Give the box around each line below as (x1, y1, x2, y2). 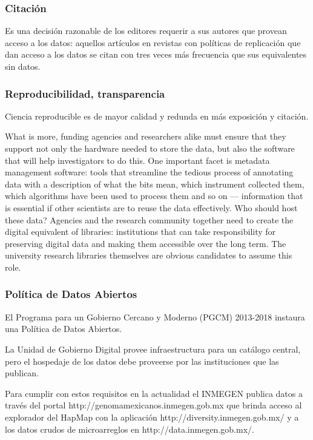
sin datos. (5, 60, 41, 72)
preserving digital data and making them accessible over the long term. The (5, 237, 286, 249)
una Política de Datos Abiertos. (5, 322, 122, 335)
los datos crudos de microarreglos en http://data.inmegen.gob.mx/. (5, 422, 254, 435)
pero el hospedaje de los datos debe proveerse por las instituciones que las (5, 354, 279, 367)
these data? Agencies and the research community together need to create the (5, 213, 294, 226)
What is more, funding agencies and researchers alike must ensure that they (5, 130, 286, 143)
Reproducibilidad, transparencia (5, 86, 165, 101)
